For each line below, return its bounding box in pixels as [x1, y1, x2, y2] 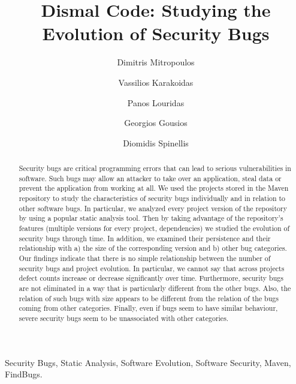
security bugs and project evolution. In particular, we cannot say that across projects [19, 263, 285, 273]
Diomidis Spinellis [123, 136, 189, 149]
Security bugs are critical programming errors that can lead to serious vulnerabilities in [19, 163, 291, 173]
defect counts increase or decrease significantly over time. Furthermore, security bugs [19, 273, 283, 283]
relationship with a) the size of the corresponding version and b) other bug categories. [19, 243, 287, 253]
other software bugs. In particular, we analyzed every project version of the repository [19, 203, 287, 213]
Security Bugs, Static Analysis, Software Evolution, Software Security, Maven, [5, 356, 291, 368]
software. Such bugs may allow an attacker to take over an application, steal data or [19, 173, 282, 183]
